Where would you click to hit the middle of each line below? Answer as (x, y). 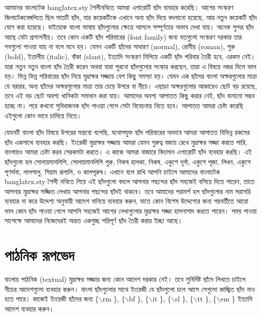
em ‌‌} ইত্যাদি (236, 299)
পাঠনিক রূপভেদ (39, 255)
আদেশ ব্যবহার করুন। (29, 308)
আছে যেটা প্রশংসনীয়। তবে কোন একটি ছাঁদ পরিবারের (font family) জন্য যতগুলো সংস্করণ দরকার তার (123, 36)
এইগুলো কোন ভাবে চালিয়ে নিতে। (43, 115)
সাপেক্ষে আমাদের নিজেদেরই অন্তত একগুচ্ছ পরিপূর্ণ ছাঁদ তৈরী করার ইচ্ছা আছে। (94, 220)
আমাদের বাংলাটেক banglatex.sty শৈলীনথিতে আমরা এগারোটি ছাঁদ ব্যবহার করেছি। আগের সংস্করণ (119, 7)
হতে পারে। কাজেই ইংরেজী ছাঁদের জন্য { (52, 299)
